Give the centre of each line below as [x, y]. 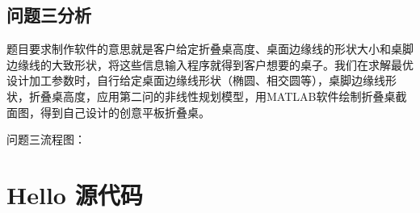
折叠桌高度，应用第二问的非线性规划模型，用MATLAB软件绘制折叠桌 [212, 96]
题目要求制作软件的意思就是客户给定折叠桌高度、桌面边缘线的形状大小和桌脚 [210, 49]
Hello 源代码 [75, 194]
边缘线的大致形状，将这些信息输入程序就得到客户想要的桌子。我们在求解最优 [210, 64]
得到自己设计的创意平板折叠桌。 [125, 112]
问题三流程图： [46, 139]
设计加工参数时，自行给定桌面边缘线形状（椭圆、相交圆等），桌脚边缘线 [196, 80]
